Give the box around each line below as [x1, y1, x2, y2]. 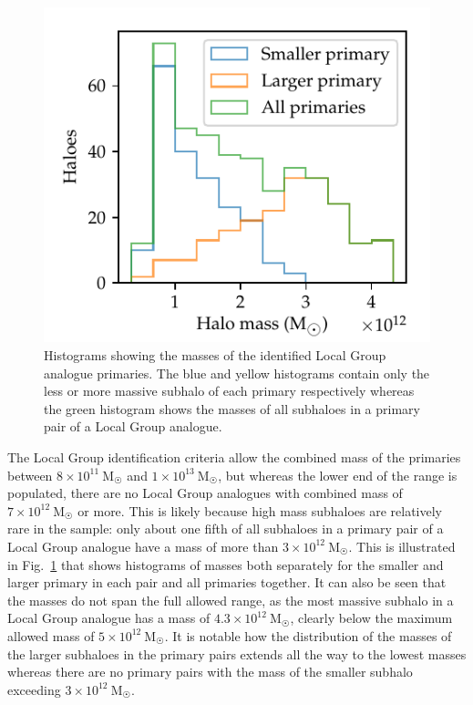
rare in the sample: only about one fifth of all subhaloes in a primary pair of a [7, 519, 444, 538]
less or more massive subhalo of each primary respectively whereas [44, 381, 415, 400]
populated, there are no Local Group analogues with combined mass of [7, 483, 403, 503]
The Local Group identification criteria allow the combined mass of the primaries [7, 448, 461, 467]
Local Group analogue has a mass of [7, 608, 211, 627]
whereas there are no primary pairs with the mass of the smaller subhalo [7, 662, 413, 681]
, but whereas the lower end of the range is [218, 465, 458, 484]
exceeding [7, 679, 61, 699]
